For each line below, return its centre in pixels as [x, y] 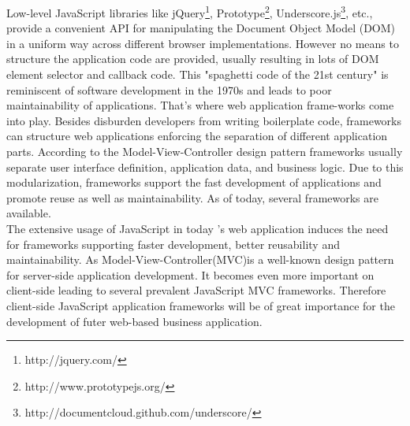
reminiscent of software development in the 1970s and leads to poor [169, 89]
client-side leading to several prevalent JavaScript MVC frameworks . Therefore [196, 290]
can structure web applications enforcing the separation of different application [197, 136]
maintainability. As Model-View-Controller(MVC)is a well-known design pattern [200, 259]
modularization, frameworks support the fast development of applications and [194, 182]
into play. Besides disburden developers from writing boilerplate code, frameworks [204, 120]
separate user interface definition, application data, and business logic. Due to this [205, 167]
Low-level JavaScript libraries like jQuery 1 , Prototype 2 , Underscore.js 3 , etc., [190, 11]
